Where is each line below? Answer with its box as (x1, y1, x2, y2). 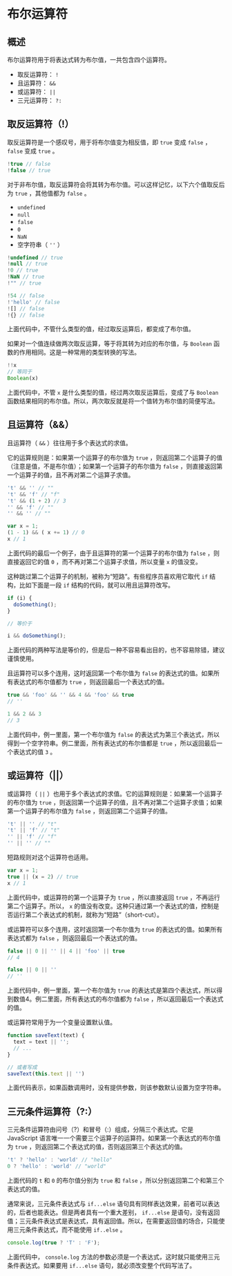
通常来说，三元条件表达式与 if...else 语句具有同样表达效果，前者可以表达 (7, 1200, 220, 1208)
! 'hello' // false (7, 299, 60, 306)
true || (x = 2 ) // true (7, 873, 79, 880)
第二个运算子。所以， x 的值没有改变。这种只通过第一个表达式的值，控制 (7, 901, 214, 910)
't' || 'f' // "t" (7, 827, 60, 834)
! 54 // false (7, 292, 45, 299)
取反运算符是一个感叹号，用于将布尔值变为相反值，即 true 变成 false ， (7, 138, 212, 146)
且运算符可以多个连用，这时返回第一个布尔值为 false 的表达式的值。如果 (7, 669, 214, 677)
